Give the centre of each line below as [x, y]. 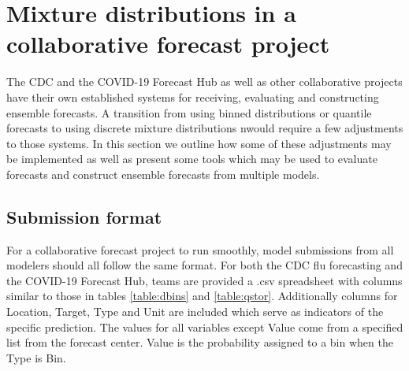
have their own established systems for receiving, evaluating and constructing [193, 96]
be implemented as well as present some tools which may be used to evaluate [192, 159]
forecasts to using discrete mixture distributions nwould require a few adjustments [205, 128]
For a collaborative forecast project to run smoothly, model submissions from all [200, 249]
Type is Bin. [36, 357]
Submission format [84, 216]
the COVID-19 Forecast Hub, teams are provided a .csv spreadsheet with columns [204, 280]
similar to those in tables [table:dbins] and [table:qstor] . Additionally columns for [202, 296]
